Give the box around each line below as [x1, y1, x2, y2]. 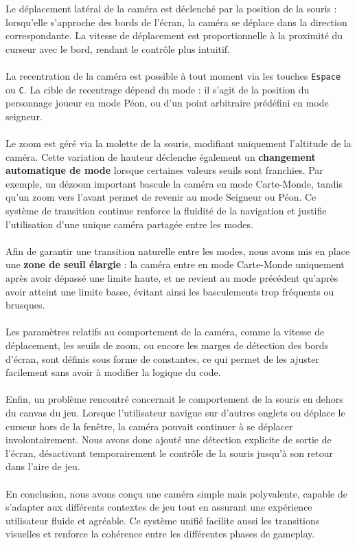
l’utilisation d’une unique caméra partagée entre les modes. [5, 216, 253, 231]
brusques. [5, 298, 45, 312]
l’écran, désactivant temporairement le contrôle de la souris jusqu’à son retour [5, 445, 334, 460]
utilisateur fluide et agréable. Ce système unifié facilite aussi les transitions [5, 513, 320, 527]
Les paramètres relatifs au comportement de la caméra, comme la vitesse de [5, 324, 325, 339]
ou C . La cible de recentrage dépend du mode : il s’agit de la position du [5, 82, 310, 96]
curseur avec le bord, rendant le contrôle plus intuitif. [5, 41, 231, 56]
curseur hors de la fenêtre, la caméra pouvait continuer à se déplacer [5, 419, 293, 433]
